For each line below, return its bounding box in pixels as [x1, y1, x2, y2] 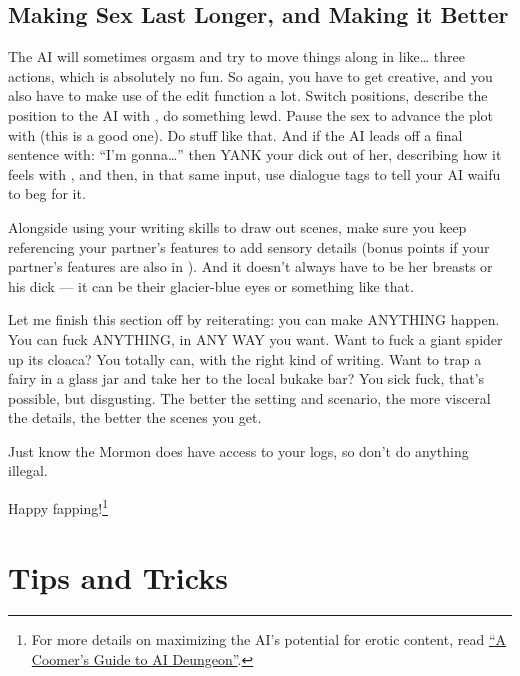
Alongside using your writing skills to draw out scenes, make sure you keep [8, 216, 467, 237]
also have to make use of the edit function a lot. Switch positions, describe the [8, 85, 488, 106]
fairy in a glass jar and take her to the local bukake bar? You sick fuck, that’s [8, 368, 485, 389]
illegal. [8, 460, 48, 481]
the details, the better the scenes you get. [8, 407, 262, 428]
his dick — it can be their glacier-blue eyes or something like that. [8, 275, 414, 296]
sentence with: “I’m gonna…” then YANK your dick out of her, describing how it [8, 144, 502, 165]
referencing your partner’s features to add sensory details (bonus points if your [8, 236, 490, 257]
